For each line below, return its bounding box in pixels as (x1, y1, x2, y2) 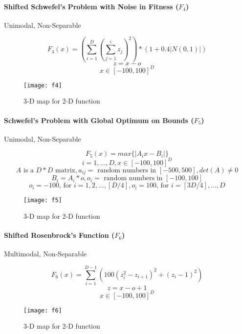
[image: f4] (23, 82, 62, 89)
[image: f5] (23, 197, 62, 204)
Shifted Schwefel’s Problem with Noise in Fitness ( (4, 1, 179, 11)
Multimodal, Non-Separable (4, 249, 87, 259)
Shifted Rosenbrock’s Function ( (4, 230, 115, 240)
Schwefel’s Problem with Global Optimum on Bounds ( (4, 115, 194, 125)
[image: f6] (23, 307, 62, 314)
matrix (55, 167, 75, 174)
